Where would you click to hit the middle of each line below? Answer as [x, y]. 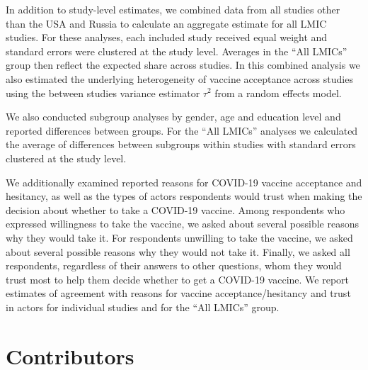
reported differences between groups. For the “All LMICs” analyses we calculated [182, 130]
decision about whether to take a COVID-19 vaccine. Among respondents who [176, 209]
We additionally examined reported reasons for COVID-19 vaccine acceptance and [184, 182]
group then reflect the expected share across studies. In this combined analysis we [183, 65]
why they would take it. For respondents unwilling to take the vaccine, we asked [179, 237]
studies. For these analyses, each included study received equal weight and [167, 37]
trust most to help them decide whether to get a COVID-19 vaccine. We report [178, 279]
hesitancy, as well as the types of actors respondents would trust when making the [184, 196]
